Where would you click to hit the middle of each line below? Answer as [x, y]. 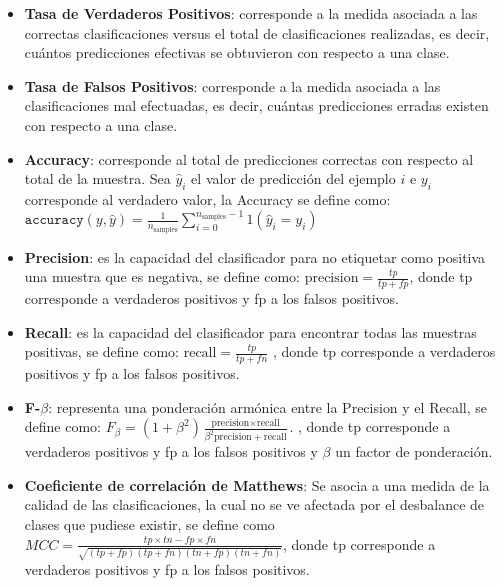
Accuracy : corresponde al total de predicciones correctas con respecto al [249, 158]
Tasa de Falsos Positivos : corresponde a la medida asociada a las [232, 85]
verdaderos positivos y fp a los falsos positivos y [171, 451]
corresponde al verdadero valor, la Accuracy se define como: [207, 198]
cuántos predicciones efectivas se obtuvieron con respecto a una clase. [237, 52]
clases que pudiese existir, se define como [149, 523]
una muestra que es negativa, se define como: [162, 276]
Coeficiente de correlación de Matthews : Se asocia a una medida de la [257, 484]
